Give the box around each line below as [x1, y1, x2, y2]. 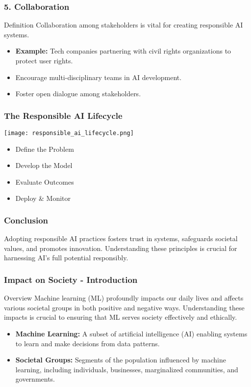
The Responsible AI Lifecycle [4, 109, 123, 121]
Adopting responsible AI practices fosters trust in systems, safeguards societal [4, 233, 238, 244]
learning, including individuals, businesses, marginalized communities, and [15, 364, 238, 374]
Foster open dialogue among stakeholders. [15, 88, 141, 99]
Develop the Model [15, 160, 73, 170]
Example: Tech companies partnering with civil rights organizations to [15, 46, 231, 56]
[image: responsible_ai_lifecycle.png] [4, 130, 134, 137]
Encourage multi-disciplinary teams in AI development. [15, 72, 182, 82]
